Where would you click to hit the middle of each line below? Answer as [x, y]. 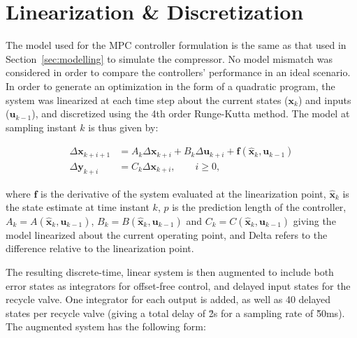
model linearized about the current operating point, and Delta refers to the [167, 234]
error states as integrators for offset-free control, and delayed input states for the [178, 285]
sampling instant [41, 127]
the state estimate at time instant [78, 207]
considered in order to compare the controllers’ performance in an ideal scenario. [178, 72]
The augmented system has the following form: [106, 326]
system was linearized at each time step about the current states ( [147, 100]
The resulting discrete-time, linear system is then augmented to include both [170, 271]
